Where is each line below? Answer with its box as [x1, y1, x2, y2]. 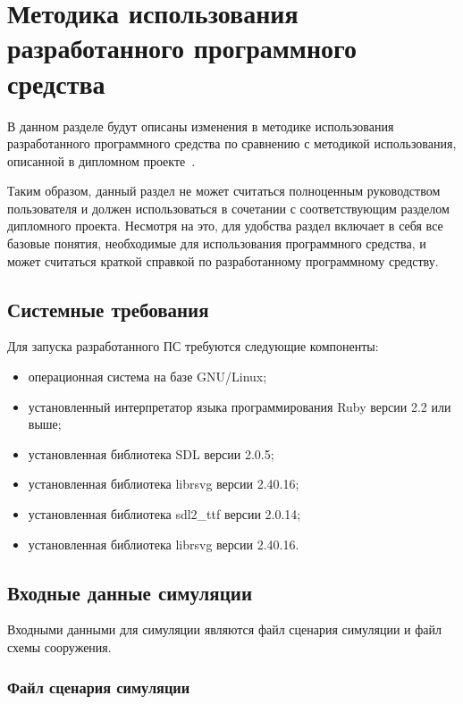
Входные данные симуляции [7, 578, 253, 606]
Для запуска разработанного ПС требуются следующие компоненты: [7, 337, 379, 356]
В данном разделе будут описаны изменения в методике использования [7, 116, 394, 135]
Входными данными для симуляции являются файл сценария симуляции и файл [7, 620, 442, 639]
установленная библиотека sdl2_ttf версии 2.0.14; [28, 505, 301, 524]
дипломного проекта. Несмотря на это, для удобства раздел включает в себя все [7, 216, 443, 235]
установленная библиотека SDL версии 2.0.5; [28, 444, 274, 463]
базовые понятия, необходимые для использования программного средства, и [7, 234, 426, 253]
